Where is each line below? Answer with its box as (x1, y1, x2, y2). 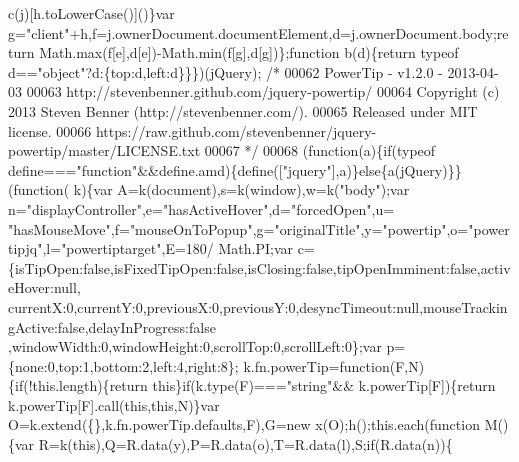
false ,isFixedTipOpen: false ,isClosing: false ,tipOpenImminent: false (83, 257, 477, 278)
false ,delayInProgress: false (57, 316, 216, 337)
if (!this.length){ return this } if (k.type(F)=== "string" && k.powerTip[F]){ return (15, 375, 496, 396)
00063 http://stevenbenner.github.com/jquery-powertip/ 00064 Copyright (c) (26, 81, 500, 102)
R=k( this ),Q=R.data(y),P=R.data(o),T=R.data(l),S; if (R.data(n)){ (38, 434, 453, 455)
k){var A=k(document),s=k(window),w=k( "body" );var (73, 179, 410, 200)
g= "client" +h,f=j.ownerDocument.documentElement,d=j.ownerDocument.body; (8, 22, 497, 43)
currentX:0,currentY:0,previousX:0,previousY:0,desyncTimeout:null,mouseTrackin (8, 296, 508, 317)
